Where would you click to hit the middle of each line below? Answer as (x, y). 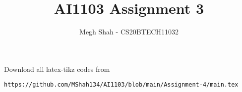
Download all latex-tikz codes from (57, 69)
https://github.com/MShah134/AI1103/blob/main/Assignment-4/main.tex (121, 85)
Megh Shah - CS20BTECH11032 (129, 32)
